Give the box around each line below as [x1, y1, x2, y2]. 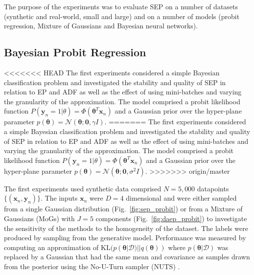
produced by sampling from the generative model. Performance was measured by [4, 232, 246, 243]
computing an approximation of [4, 242, 99, 252]
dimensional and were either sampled [126, 193, 237, 203]
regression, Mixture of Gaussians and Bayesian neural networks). [4, 21, 198, 31]
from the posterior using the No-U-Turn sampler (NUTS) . [4, 261, 180, 271]
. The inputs [41, 193, 78, 203]
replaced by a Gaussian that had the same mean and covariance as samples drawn [4, 252, 250, 262]
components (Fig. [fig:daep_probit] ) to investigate [95, 213, 247, 223]
